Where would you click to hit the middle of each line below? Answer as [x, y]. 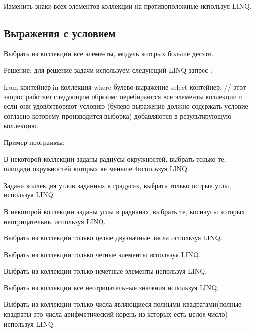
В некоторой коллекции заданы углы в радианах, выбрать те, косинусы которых [125, 211]
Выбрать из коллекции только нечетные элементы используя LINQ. [106, 271]
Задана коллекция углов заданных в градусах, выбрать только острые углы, [118, 185]
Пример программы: [34, 142]
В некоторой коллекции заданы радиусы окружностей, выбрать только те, [115, 159]
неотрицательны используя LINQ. [55, 221]
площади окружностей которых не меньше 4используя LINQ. [97, 168]
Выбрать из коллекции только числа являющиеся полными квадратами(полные [123, 304]
